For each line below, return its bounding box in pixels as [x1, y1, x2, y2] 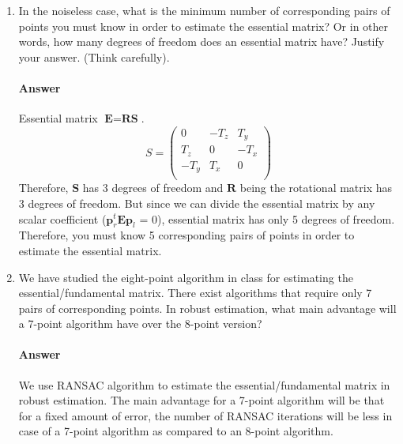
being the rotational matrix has [239, 179, 393, 196]
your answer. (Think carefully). [18, 48, 170, 65]
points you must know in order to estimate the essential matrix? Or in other [18, 17, 389, 34]
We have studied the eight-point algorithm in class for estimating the [18, 269, 353, 285]
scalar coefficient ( [18, 210, 107, 227]
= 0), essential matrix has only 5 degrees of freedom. [139, 210, 395, 227]
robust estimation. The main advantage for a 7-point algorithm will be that [18, 392, 385, 408]
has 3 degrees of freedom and [82, 179, 224, 196]
